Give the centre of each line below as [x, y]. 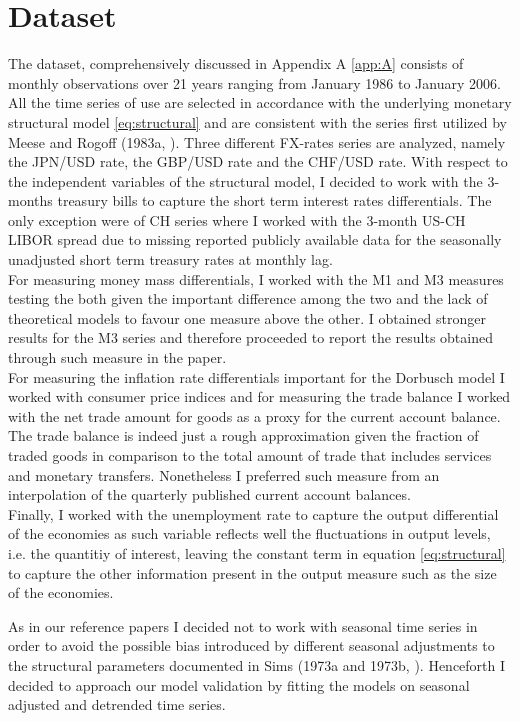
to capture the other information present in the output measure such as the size [252, 572]
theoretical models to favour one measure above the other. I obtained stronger [247, 317]
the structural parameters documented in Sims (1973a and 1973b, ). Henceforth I [257, 664]
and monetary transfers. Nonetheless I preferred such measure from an [224, 474]
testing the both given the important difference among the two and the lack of [248, 298]
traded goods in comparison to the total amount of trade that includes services [250, 455]
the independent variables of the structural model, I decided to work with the [245, 180]
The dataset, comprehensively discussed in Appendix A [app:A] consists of [236, 63]
